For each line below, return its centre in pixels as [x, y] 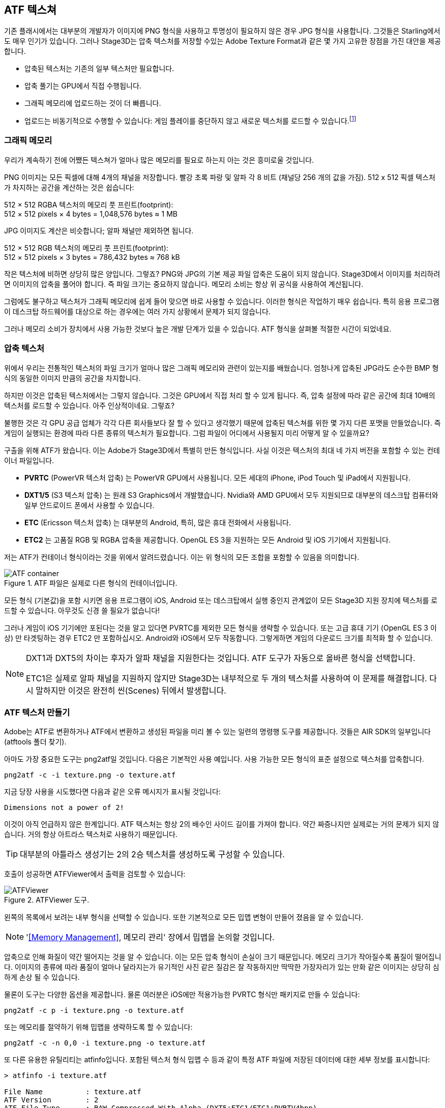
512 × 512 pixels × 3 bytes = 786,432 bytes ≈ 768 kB [92, 257]
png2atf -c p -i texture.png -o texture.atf [94, 1011]
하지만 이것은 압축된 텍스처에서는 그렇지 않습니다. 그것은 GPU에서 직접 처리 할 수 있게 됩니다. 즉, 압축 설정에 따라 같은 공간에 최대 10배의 [220, 395]
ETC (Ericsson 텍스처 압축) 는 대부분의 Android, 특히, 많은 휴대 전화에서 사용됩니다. [158, 522]
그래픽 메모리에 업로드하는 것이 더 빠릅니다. [93, 103]
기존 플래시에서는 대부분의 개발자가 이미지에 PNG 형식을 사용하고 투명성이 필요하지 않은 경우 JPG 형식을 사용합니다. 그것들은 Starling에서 [222, 31]
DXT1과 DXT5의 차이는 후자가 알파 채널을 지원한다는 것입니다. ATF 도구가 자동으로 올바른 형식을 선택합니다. [221, 658]
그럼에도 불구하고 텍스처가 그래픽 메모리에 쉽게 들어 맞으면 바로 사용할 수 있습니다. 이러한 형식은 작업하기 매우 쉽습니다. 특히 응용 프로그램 [222, 301]
